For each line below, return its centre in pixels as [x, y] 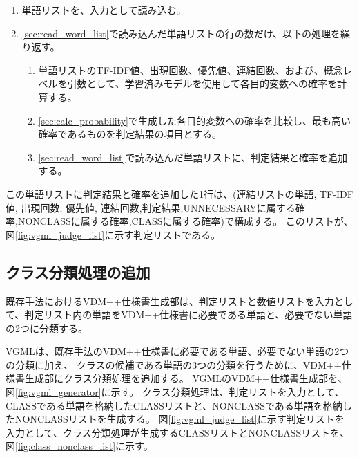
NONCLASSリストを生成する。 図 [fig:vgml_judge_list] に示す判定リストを [179, 419]
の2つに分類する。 [47, 328]
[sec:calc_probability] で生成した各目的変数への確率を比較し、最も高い [195, 120]
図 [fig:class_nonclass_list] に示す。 [79, 446]
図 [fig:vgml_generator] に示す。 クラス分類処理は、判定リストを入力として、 [175, 392]
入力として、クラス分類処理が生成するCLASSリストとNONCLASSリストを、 [178, 432]
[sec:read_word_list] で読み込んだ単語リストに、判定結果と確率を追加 [193, 157]
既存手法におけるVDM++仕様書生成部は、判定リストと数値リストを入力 [170, 301]
